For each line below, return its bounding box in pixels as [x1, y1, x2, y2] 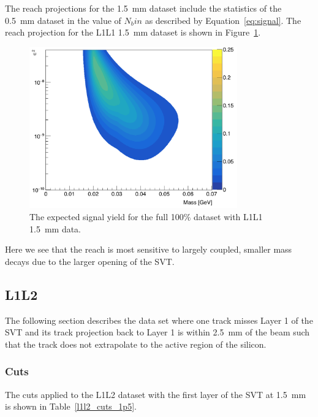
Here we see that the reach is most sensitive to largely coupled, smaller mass [5, 243, 292, 256]
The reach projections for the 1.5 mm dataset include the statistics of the [5, 2, 282, 14]
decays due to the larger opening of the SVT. [5, 254, 175, 267]
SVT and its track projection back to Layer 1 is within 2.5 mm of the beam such [5, 326, 310, 339]
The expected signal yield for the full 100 [29, 210, 184, 223]
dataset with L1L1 [194, 210, 263, 223]
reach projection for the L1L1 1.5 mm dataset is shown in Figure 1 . [5, 26, 261, 39]
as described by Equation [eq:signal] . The [145, 13, 301, 26]
